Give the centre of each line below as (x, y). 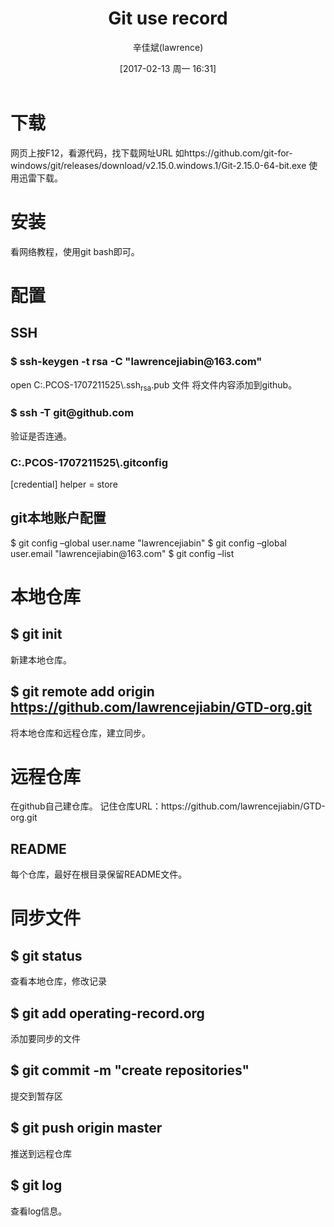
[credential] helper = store (64, 484)
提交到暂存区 (36, 1096)
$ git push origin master (86, 1128)
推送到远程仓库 (41, 1153)
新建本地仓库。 (41, 659)
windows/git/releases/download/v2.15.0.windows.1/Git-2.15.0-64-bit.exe (158, 165)
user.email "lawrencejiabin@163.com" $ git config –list (122, 553)
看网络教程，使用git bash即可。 (75, 251)
